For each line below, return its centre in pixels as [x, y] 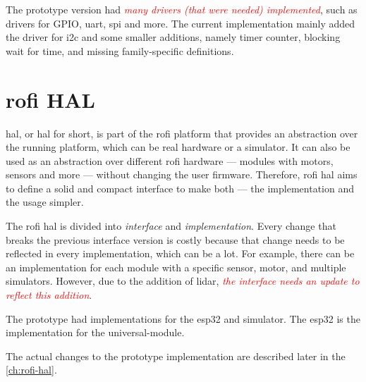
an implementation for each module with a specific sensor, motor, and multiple [176, 267]
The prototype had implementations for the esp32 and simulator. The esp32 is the [183, 318]
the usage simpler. [45, 202]
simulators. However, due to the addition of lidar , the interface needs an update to [183, 281]
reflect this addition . [49, 295]
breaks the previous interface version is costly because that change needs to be [175, 239]
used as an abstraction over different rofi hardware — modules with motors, [170, 160]
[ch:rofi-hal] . [31, 370]
